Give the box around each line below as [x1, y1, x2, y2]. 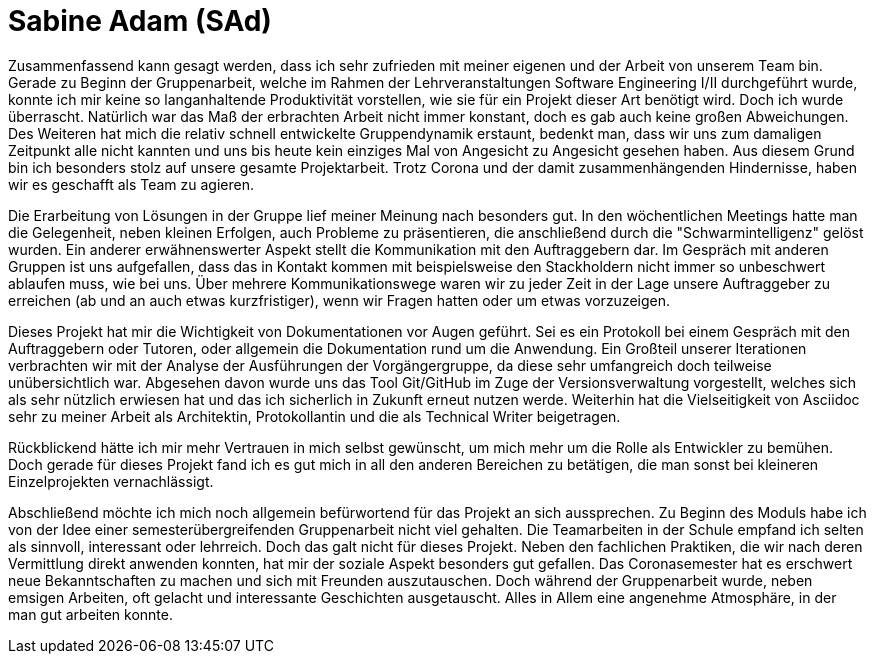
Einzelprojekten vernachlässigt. [8, 472, 214, 490]
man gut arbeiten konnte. [8, 605, 173, 623]
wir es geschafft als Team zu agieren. [8, 175, 255, 193]
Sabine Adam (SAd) [8, 4, 272, 38]
